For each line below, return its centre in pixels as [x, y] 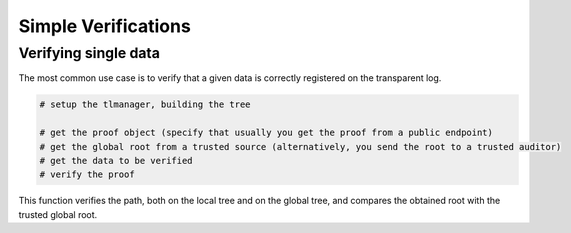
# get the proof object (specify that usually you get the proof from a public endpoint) [266, 133]
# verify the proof [87, 174]
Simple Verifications [105, 26]
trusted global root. [58, 214]
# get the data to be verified [116, 160]
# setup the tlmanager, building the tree [145, 104]
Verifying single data [89, 53]
